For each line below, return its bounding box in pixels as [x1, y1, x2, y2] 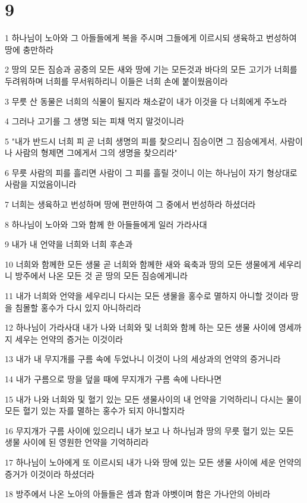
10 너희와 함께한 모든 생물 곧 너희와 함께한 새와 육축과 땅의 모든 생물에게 [5, 257, 276, 270]
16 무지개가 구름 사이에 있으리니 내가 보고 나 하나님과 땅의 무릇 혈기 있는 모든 [5, 424, 294, 436]
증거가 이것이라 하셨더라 [5, 467, 95, 480]
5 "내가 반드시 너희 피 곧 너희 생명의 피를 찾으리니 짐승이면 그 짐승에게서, [5, 134, 277, 147]
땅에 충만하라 [5, 43, 53, 55]
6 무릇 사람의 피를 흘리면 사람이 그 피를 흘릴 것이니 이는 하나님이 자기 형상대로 [5, 166, 297, 178]
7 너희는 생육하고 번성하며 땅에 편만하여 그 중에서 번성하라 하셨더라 [5, 198, 256, 210]
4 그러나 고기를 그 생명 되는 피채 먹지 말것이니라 [5, 115, 184, 127]
